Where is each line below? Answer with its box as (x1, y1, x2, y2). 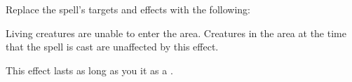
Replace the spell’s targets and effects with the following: (6, 2, 250, 16)
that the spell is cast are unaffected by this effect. (6, 39, 219, 54)
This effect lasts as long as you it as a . (6, 62, 173, 77)
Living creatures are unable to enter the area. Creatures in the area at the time (6, 25, 346, 40)
